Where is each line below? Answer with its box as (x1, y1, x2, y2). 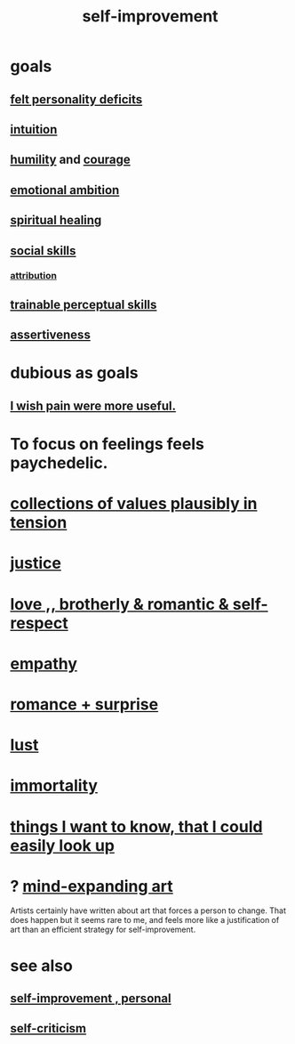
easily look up (10, 835, 115, 855)
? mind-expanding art (10, 876, 174, 896)
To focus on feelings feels (10, 434, 205, 454)
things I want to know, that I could (10, 816, 263, 837)
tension (10, 513, 68, 533)
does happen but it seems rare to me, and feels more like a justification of (10, 915, 280, 926)
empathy (10, 653, 78, 674)
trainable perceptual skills (10, 296, 157, 312)
